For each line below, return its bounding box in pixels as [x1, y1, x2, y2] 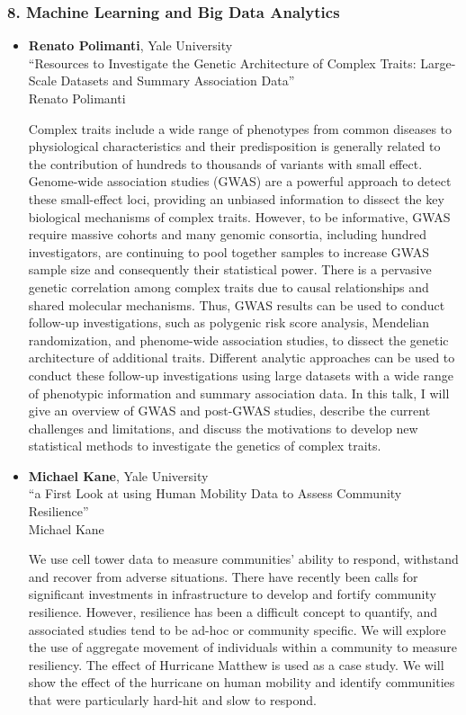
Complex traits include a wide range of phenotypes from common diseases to [28, 119, 453, 138]
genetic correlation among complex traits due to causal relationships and [28, 277, 429, 296]
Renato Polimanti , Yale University [28, 36, 233, 55]
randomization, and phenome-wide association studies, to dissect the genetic [28, 330, 449, 349]
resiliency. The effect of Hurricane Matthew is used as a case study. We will [28, 655, 444, 674]
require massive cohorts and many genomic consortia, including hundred [28, 225, 427, 244]
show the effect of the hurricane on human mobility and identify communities [28, 673, 455, 692]
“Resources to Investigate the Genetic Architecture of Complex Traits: [28, 53, 417, 72]
